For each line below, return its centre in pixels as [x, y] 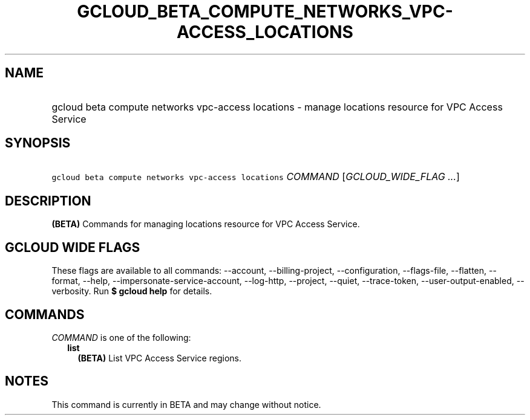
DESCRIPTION [48, 201]
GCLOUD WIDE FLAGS [73, 247]
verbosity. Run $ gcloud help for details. [132, 291]
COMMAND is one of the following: [121, 337]
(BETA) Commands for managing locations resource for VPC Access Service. [206, 224]
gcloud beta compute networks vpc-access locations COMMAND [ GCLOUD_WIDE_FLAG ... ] [256, 177]
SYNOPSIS [38, 143]
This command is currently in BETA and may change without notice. [186, 404]
